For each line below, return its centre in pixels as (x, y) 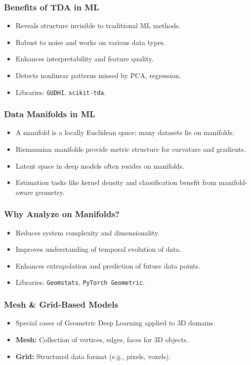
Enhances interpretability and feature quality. (84, 59)
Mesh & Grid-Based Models (61, 304)
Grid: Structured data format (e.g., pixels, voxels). (93, 356)
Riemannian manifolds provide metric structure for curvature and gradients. (131, 149)
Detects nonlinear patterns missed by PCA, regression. (98, 75)
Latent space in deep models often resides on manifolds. (100, 165)
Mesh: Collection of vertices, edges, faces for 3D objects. (102, 339)
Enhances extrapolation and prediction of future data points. (108, 265)
